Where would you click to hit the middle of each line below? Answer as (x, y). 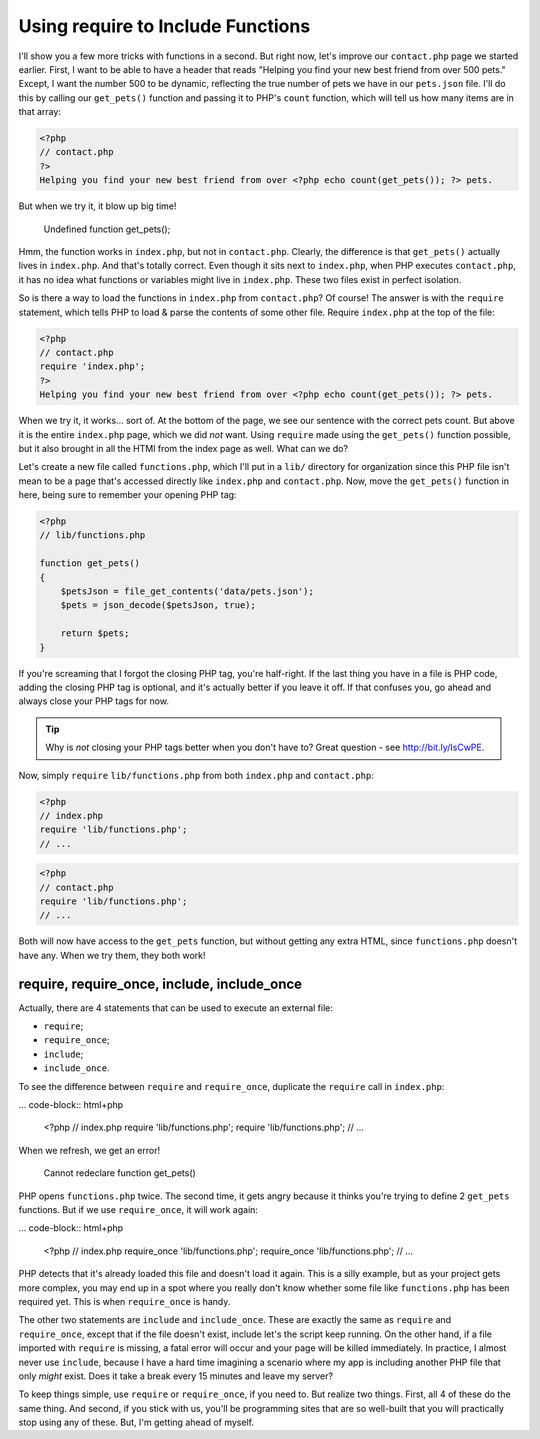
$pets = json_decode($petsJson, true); (158, 605)
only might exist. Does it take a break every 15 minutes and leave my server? (176, 1376)
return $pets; (95, 633)
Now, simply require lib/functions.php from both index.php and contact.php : (196, 775)
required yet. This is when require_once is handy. (124, 1301)
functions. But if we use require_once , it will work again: (138, 1209)
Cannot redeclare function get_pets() (120, 1173)
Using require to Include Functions (164, 26)
